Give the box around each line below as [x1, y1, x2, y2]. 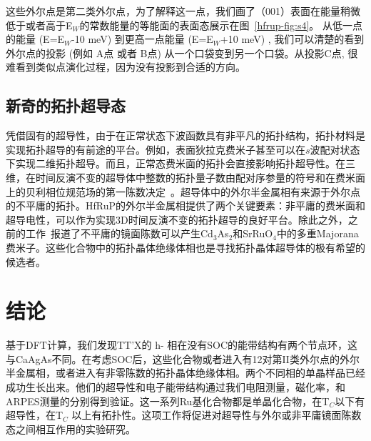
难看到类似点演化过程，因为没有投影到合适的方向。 [6, 59, 245, 74]
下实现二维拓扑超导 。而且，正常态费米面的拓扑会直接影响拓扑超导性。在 [6, 156, 345, 171]
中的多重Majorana [276, 226, 359, 241]
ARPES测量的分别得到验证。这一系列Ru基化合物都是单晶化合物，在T [6, 393, 330, 408]
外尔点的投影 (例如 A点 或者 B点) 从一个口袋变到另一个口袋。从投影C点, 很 [6, 45, 358, 60]
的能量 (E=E [6, 31, 65, 46]
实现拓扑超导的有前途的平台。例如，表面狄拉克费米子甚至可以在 [6, 142, 305, 157]
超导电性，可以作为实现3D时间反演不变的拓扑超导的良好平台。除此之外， [6, 212, 348, 227]
